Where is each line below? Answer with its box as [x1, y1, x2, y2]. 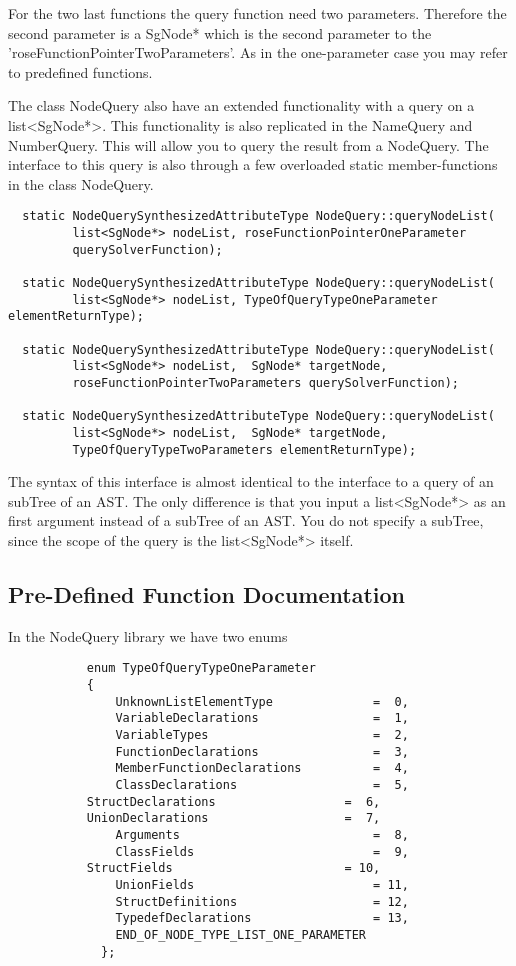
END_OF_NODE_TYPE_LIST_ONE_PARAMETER [115, 927, 366, 942]
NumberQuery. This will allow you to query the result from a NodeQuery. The [8, 134, 489, 155]
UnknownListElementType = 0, [115, 694, 409, 709]
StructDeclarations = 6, [86, 794, 381, 809]
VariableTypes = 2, [115, 727, 409, 742]
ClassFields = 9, [115, 844, 409, 859]
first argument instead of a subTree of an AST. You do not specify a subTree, [8, 510, 484, 531]
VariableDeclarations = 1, [115, 711, 409, 726]
